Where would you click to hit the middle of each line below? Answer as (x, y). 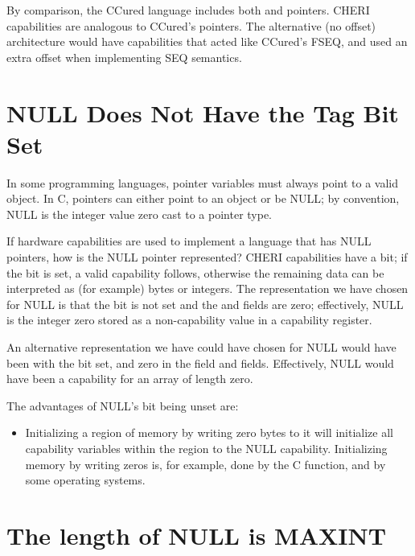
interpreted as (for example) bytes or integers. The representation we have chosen (207, 288)
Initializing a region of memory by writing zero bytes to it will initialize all (209, 432)
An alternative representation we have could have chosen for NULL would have (201, 347)
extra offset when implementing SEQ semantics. (124, 57)
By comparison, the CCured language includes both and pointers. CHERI (188, 10)
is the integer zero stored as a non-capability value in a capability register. (189, 320)
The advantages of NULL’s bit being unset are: (123, 405)
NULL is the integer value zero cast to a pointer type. (140, 214)
